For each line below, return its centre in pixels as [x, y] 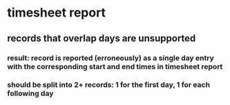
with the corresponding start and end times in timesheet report [115, 66]
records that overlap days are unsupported [102, 38]
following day [30, 93]
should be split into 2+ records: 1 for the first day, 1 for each [109, 85]
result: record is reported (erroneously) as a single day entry [111, 58]
